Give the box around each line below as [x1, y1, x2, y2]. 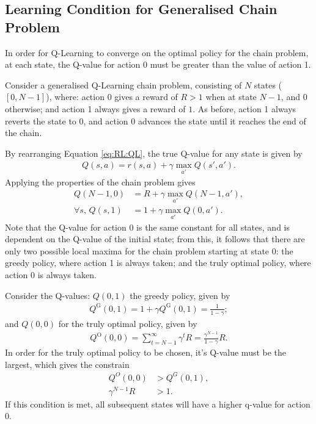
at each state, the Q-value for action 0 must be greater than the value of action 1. [5, 58, 311, 71]
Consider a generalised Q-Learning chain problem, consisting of [5, 78, 242, 91]
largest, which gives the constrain [5, 358, 130, 370]
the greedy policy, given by [130, 289, 230, 301]
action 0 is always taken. [5, 268, 97, 281]
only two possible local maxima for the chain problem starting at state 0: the [5, 244, 293, 257]
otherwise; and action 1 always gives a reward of [5, 102, 186, 115]
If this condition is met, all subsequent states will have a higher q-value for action [5, 397, 310, 410]
